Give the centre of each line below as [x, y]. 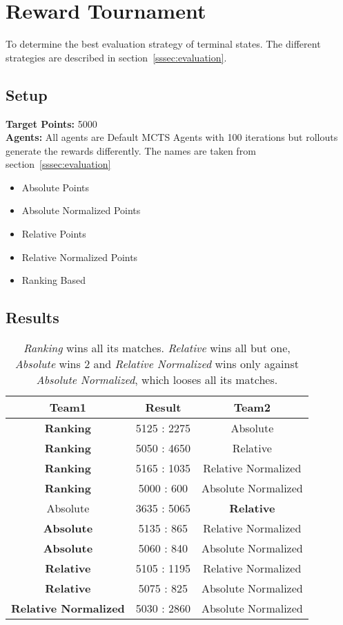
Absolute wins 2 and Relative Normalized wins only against [157, 364]
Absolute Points [55, 187]
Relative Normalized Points [80, 257]
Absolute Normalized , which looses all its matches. [157, 380]
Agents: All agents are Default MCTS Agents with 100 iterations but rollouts [172, 137]
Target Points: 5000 [51, 123]
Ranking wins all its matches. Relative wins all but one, [157, 348]
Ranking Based [54, 280]
